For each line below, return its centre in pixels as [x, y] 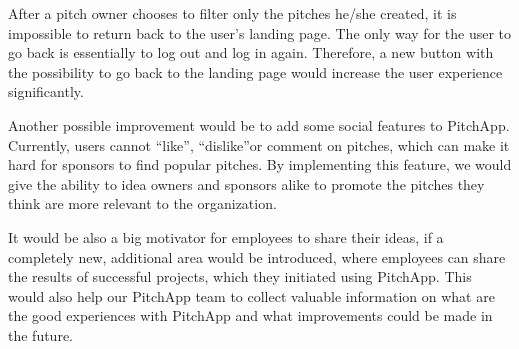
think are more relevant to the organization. [142, 203]
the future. [41, 334]
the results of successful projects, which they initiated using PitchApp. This [240, 276]
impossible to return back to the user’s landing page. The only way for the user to [260, 32]
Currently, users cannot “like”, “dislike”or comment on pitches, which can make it [259, 144]
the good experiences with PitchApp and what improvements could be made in [250, 315]
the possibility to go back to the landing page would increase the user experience [255, 71]
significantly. [46, 91]
